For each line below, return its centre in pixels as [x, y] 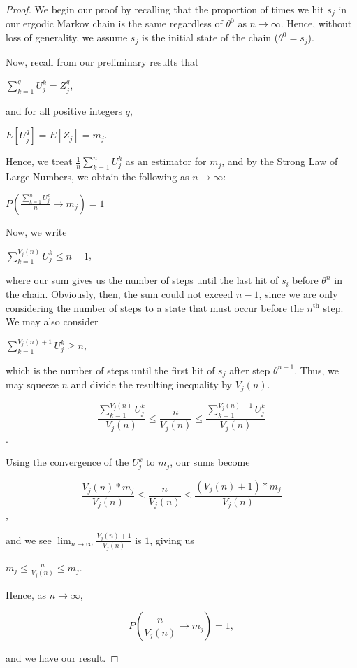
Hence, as [26, 594]
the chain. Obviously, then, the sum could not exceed [119, 293]
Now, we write [36, 231]
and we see [29, 540]
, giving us [172, 540]
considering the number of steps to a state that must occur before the [155, 307]
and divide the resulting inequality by [151, 384]
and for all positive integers [64, 110]
